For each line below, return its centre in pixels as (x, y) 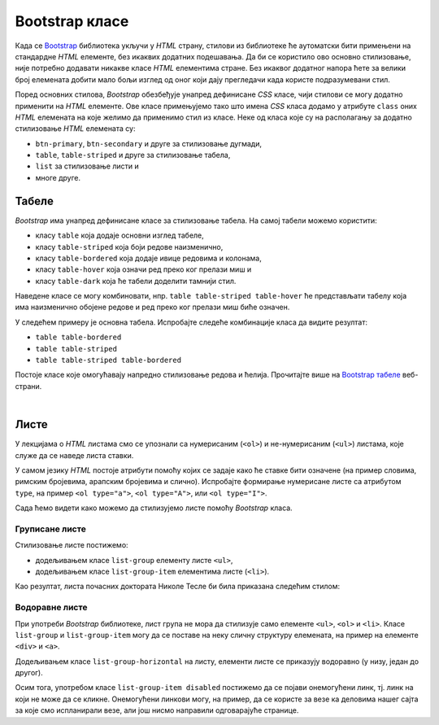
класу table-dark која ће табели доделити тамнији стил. (136, 281)
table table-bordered (78, 337)
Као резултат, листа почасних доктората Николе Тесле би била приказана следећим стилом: (178, 587)
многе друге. (58, 177)
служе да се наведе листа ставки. (74, 455)
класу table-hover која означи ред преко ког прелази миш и (143, 269)
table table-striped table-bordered (109, 360)
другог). (29, 673)
